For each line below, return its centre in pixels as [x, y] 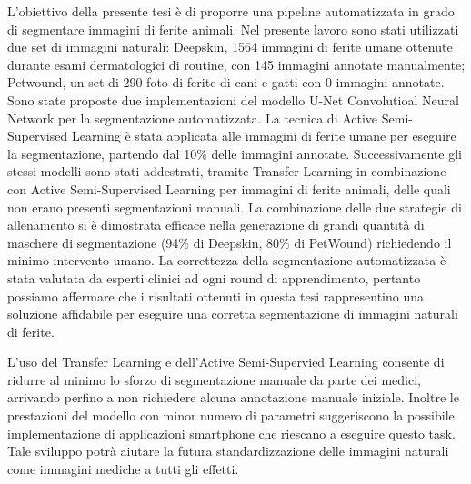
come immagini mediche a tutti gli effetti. [123, 468]
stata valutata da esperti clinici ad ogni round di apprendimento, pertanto [214, 277]
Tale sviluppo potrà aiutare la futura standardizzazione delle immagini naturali [228, 451]
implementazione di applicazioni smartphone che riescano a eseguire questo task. [231, 433]
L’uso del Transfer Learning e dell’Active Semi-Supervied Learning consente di [226, 362]
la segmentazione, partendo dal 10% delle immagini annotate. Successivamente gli [235, 153]
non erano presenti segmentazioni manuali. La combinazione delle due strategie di [235, 207]
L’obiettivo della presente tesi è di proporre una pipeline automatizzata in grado [231, 11]
